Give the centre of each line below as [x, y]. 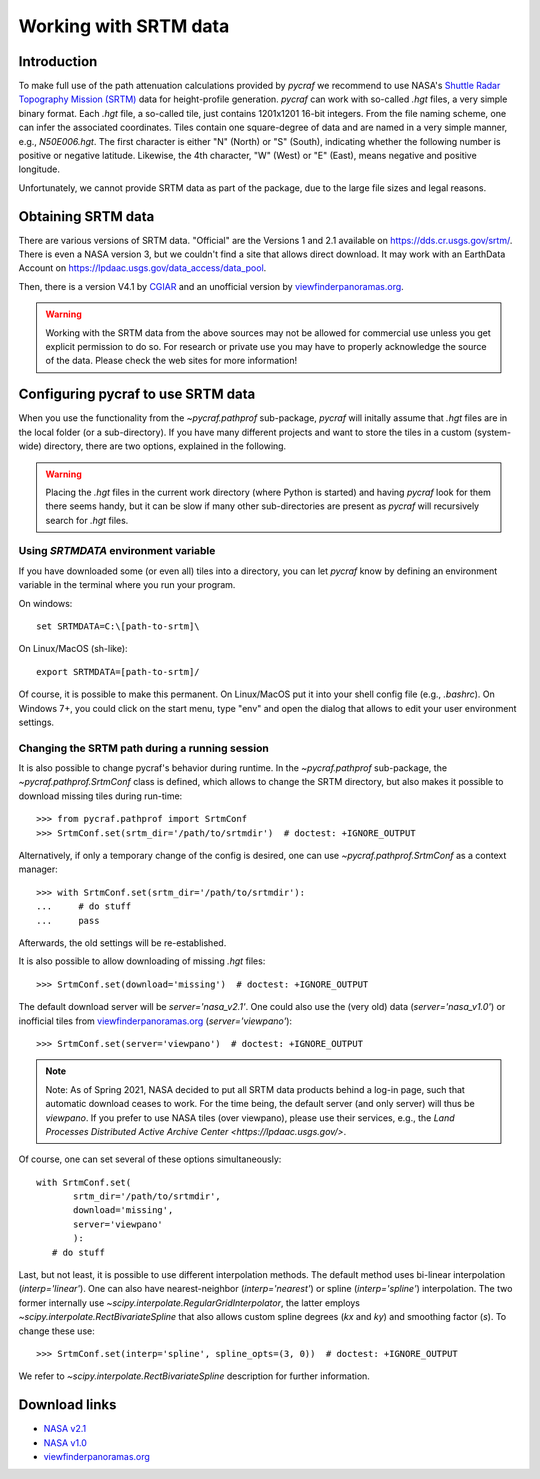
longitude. [39, 169]
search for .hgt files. [87, 520]
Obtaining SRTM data [86, 216]
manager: [38, 869]
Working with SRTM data [124, 26]
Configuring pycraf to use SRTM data [137, 394]
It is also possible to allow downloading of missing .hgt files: [142, 961]
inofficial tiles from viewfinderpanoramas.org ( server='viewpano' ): [155, 1021]
